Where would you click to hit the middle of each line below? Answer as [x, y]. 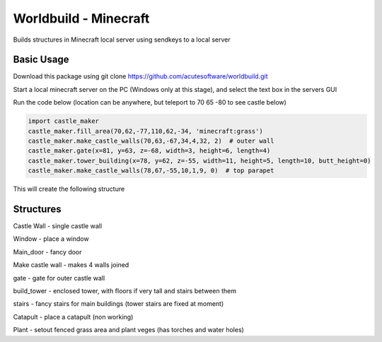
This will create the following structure [69, 189]
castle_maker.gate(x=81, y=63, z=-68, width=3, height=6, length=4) [149, 151]
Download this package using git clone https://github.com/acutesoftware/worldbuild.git [140, 76]
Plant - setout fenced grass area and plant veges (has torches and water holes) [128, 330]
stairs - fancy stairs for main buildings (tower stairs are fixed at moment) [118, 304]
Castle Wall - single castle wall [58, 226]
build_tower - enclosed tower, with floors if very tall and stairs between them [125, 291]
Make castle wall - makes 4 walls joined [71, 265]
